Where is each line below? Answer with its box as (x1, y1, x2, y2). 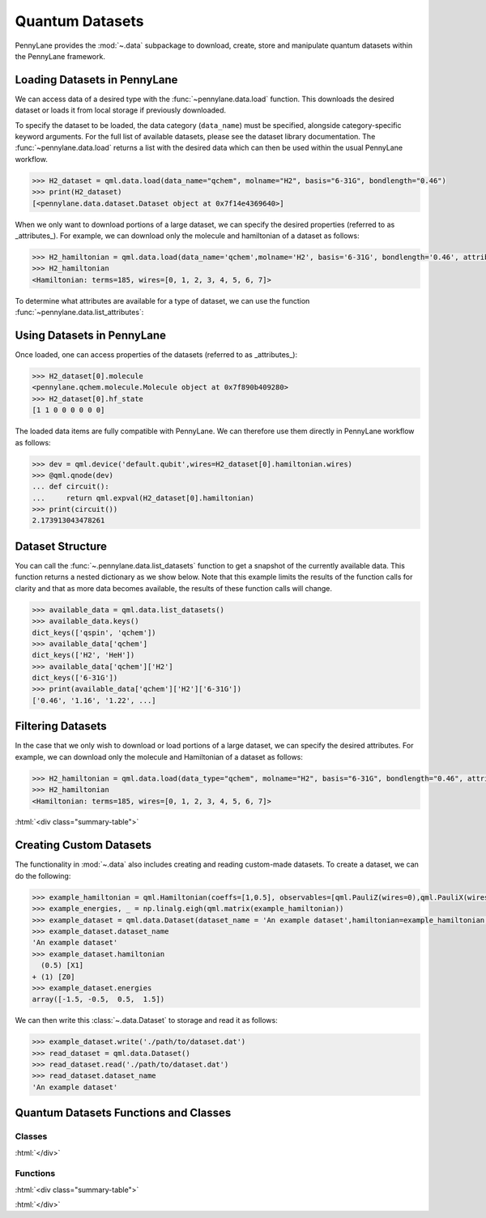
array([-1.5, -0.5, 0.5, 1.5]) (32, 994, 165, 1004)
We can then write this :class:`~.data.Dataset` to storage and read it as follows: (15, 1016, 279, 1025)
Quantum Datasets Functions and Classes (15, 1106, 232, 1120)
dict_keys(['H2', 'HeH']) (32, 650, 135, 660)
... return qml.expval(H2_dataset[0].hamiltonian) (32, 493, 254, 502)
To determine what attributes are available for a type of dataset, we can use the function (15, 296, 310, 305)
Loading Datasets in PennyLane (15, 73, 178, 87)
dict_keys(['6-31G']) (32, 673, 118, 683)
